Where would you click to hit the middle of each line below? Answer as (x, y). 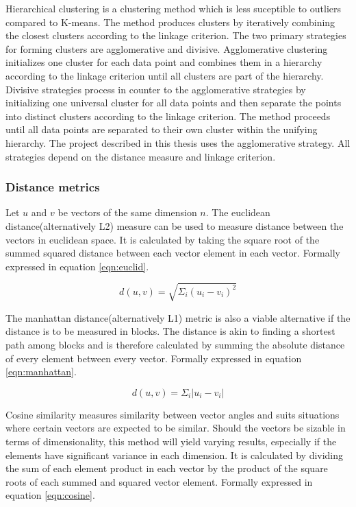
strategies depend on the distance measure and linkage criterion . (141, 156)
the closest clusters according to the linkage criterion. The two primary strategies (176, 35)
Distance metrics (53, 187)
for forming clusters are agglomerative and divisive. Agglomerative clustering (167, 48)
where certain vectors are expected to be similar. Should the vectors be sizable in (176, 428)
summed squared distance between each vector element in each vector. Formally (173, 253)
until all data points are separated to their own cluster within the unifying (162, 129)
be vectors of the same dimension (127, 212)
